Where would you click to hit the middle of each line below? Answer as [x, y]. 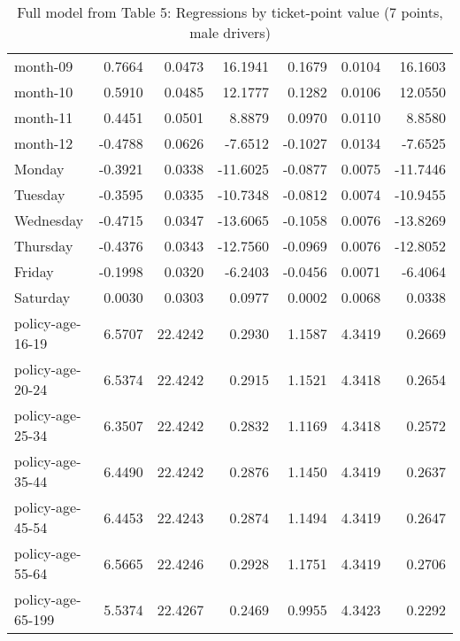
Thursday [44, 246]
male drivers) [230, 32]
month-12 [44, 143]
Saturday [42, 297]
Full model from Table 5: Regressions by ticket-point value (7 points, [230, 12]
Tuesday [40, 194]
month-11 [44, 117]
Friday [34, 271]
